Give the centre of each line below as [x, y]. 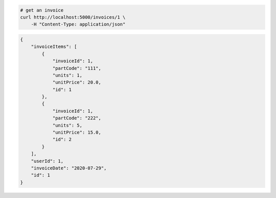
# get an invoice [42, 10]
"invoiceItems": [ [54, 47]
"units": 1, [67, 75]
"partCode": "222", [77, 118]
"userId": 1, [47, 161]
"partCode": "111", [77, 68]
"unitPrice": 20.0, [77, 82]
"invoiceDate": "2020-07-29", [69, 168]
